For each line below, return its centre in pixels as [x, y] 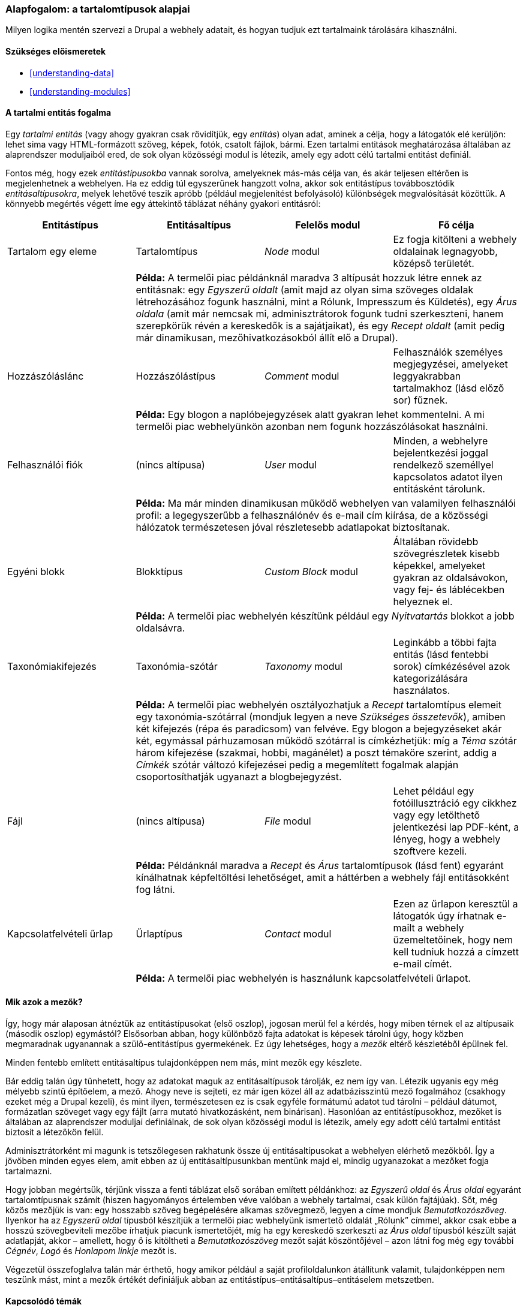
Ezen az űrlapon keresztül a [456, 903]
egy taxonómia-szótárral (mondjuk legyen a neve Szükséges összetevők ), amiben [321, 716]
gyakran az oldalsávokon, [450, 577]
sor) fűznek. [420, 400]
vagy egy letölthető [437, 815]
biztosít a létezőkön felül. [55, 1132]
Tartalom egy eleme [52, 251]
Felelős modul [328, 225]
